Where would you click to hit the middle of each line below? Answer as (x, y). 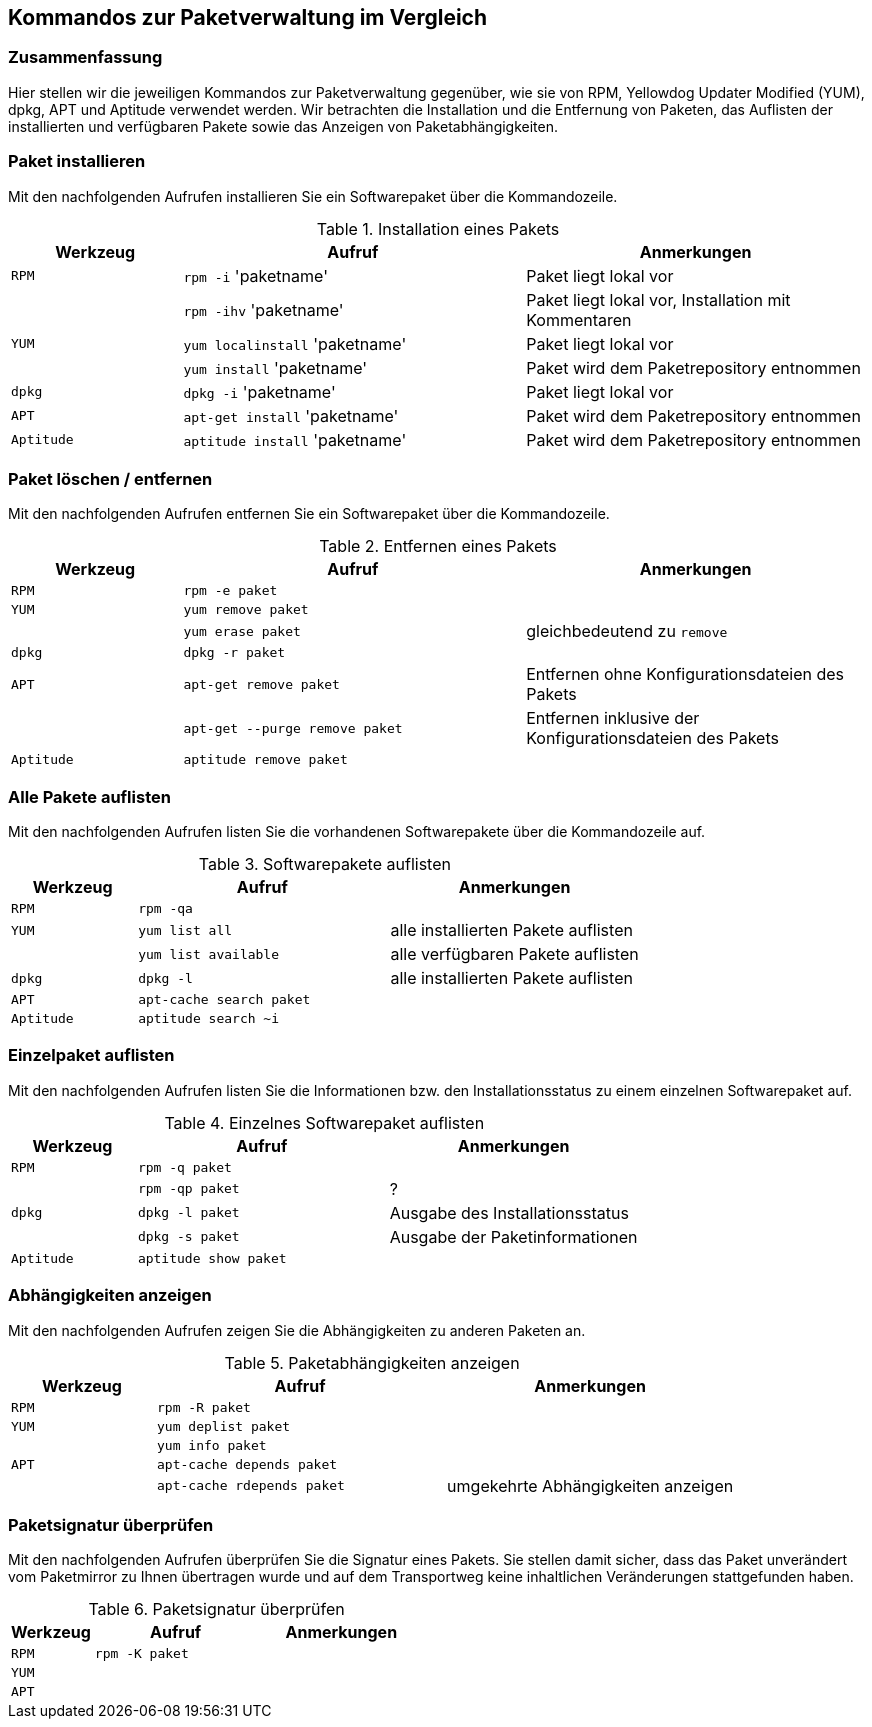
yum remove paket (246, 610)
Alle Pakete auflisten (89, 796)
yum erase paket (242, 631)
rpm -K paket (141, 1654)
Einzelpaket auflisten (91, 1055)
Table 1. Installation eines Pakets (438, 228)
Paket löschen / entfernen (110, 478)
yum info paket (212, 1445)
